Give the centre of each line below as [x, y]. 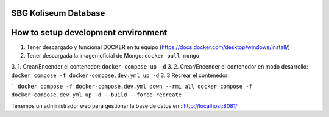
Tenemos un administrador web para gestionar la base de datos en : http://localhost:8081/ [124, 105]
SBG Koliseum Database [58, 13]
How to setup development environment [89, 32]
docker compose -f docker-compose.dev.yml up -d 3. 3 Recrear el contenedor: [120, 75]
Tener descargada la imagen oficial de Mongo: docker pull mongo [113, 55]
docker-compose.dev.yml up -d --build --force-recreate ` [100, 95]
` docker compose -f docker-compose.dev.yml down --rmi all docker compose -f [132, 87]
